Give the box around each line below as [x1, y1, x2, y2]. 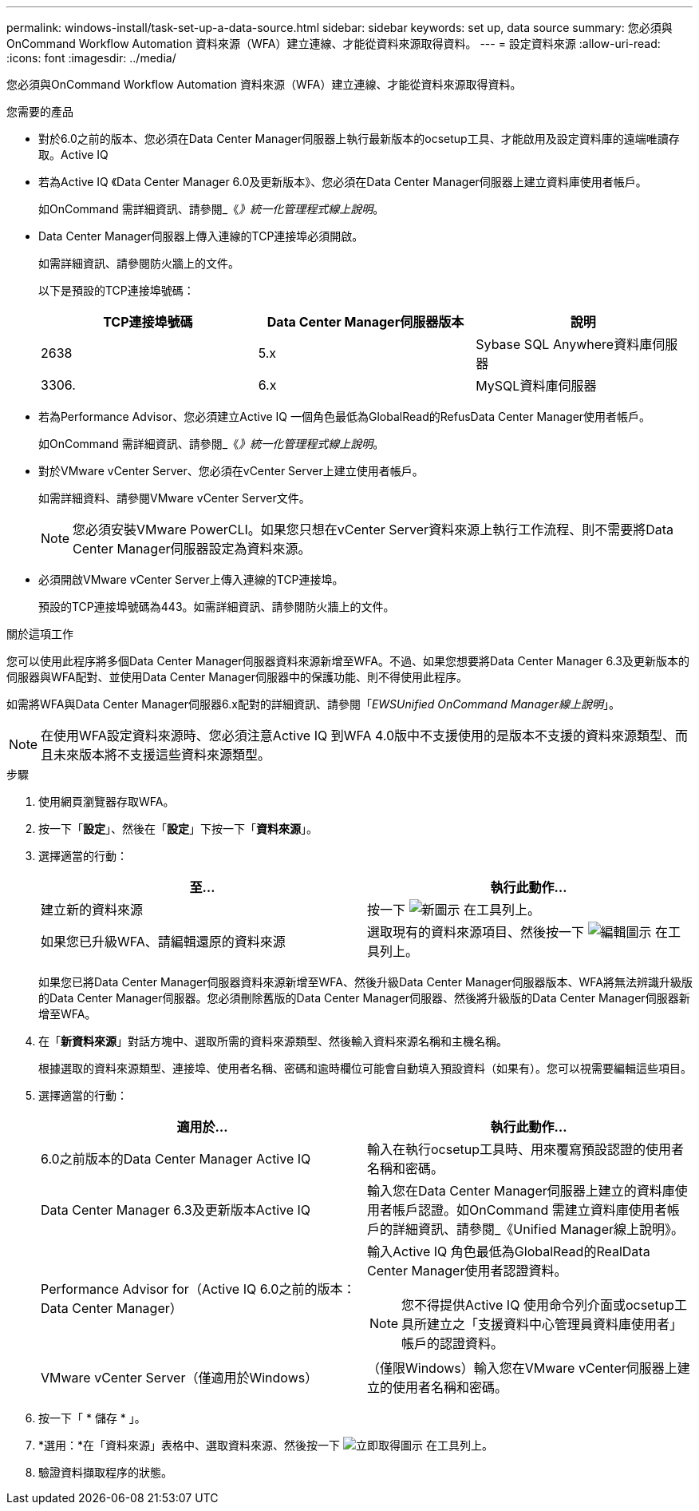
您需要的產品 [6, 105, 73, 118]
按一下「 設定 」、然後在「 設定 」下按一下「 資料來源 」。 [38, 822, 318, 835]
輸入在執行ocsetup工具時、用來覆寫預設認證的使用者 [367, 1141, 685, 1157]
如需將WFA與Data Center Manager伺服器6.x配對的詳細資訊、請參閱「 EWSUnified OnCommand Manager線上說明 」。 [6, 697, 620, 711]
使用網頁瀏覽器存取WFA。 [38, 795, 175, 808]
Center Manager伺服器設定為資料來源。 [73, 541, 311, 557]
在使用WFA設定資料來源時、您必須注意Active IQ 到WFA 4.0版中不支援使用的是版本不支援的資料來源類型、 [41, 728, 676, 744]
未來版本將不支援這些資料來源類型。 [53, 747, 271, 763]
